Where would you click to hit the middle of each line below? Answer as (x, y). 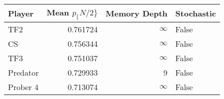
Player (21, 13)
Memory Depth (137, 13)
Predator (23, 73)
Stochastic (196, 13)
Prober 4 (23, 87)
